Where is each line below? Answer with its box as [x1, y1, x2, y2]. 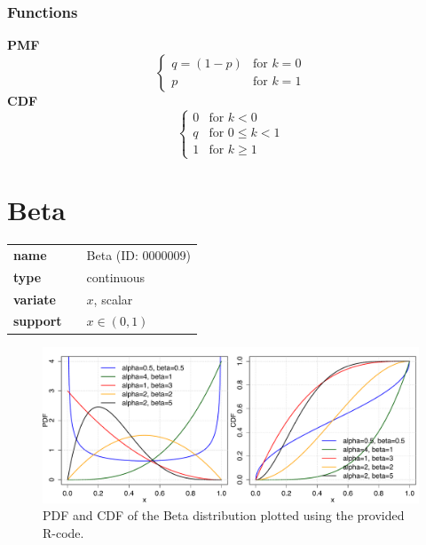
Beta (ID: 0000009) [86, 245, 192, 264]
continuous [86, 267, 146, 286]
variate [13, 289, 56, 308]
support [13, 312, 62, 330]
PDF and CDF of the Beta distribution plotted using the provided [43, 506, 405, 525]
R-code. [43, 524, 84, 542]
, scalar [93, 289, 133, 308]
